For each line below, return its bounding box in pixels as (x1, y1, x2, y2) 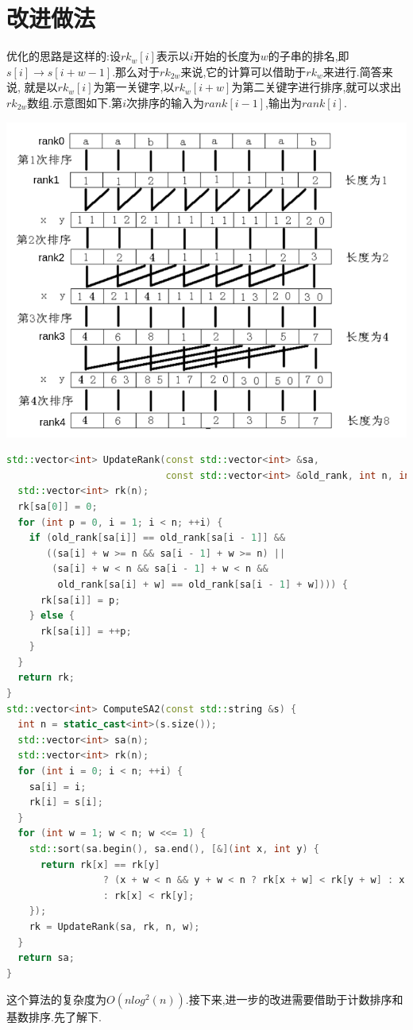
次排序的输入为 (125, 94, 204, 110)
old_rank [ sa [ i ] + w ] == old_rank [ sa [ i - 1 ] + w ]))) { (57, 578, 348, 590)
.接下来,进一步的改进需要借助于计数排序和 (185, 991, 403, 1008)
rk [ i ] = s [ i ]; (29, 797, 103, 808)
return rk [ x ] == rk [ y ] (40, 858, 160, 870)
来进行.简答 (322, 63, 382, 79)
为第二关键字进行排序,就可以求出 (231, 79, 402, 95)
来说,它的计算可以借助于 (180, 63, 307, 79)
